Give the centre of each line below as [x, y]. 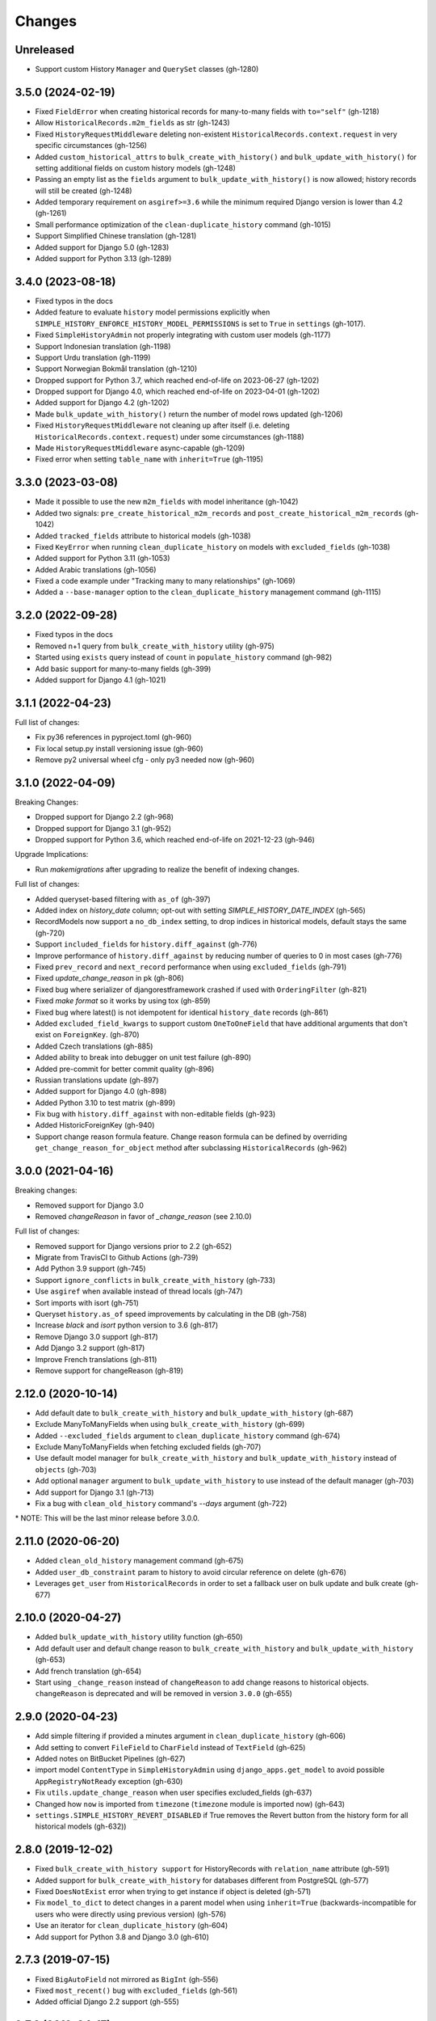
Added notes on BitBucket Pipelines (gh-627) [110, 1759]
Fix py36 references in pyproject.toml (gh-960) [113, 737]
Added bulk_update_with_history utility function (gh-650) [139, 1637]
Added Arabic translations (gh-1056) [96, 569]
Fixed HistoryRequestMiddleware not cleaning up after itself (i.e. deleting [162, 425]
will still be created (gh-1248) [84, 191]
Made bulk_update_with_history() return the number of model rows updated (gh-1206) [189, 414]
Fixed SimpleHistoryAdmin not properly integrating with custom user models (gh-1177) [183, 335]
